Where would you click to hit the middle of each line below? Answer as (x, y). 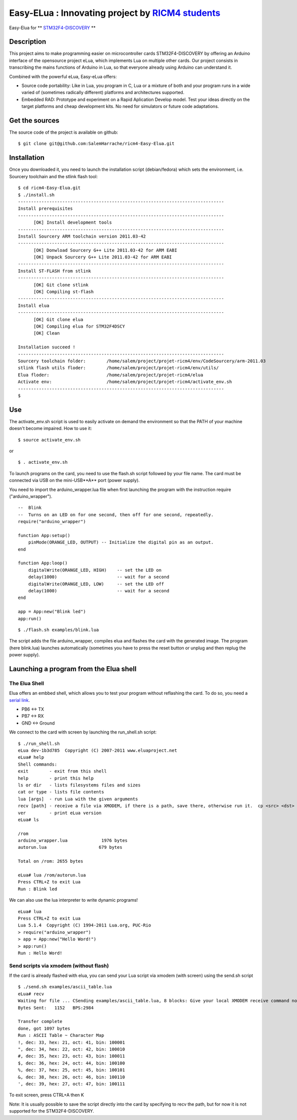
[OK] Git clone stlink (61, 285)
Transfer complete (40, 1022)
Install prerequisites (46, 209)
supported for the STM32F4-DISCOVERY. (51, 1111)
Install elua (34, 305)
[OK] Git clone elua (58, 319)
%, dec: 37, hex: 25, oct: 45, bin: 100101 (72, 1070)
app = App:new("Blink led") (52, 612)
